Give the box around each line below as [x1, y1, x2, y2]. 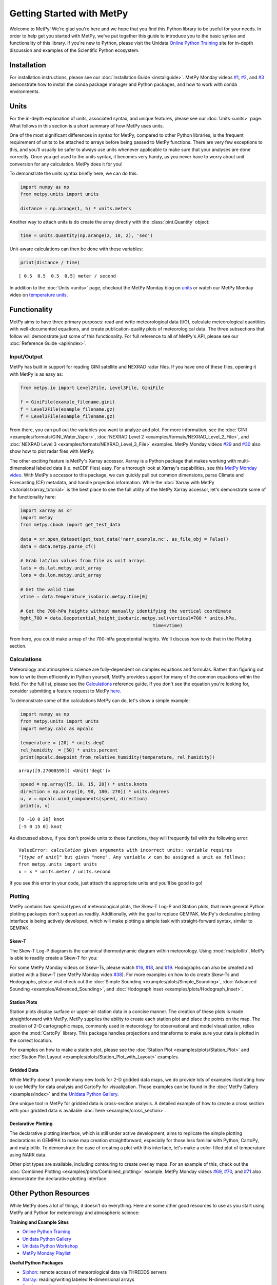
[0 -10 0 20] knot [18, 816, 65, 822]
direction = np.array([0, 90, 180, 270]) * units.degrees [20, 788, 169, 794]
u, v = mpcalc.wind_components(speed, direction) [20, 796, 148, 801]
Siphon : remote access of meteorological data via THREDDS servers [22, 1269, 167, 1275]
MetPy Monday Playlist [22, 1250, 71, 1256]
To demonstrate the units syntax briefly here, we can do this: [9, 170, 138, 177]
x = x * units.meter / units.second [18, 869, 111, 874]
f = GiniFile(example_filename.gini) [20, 399, 115, 405]
